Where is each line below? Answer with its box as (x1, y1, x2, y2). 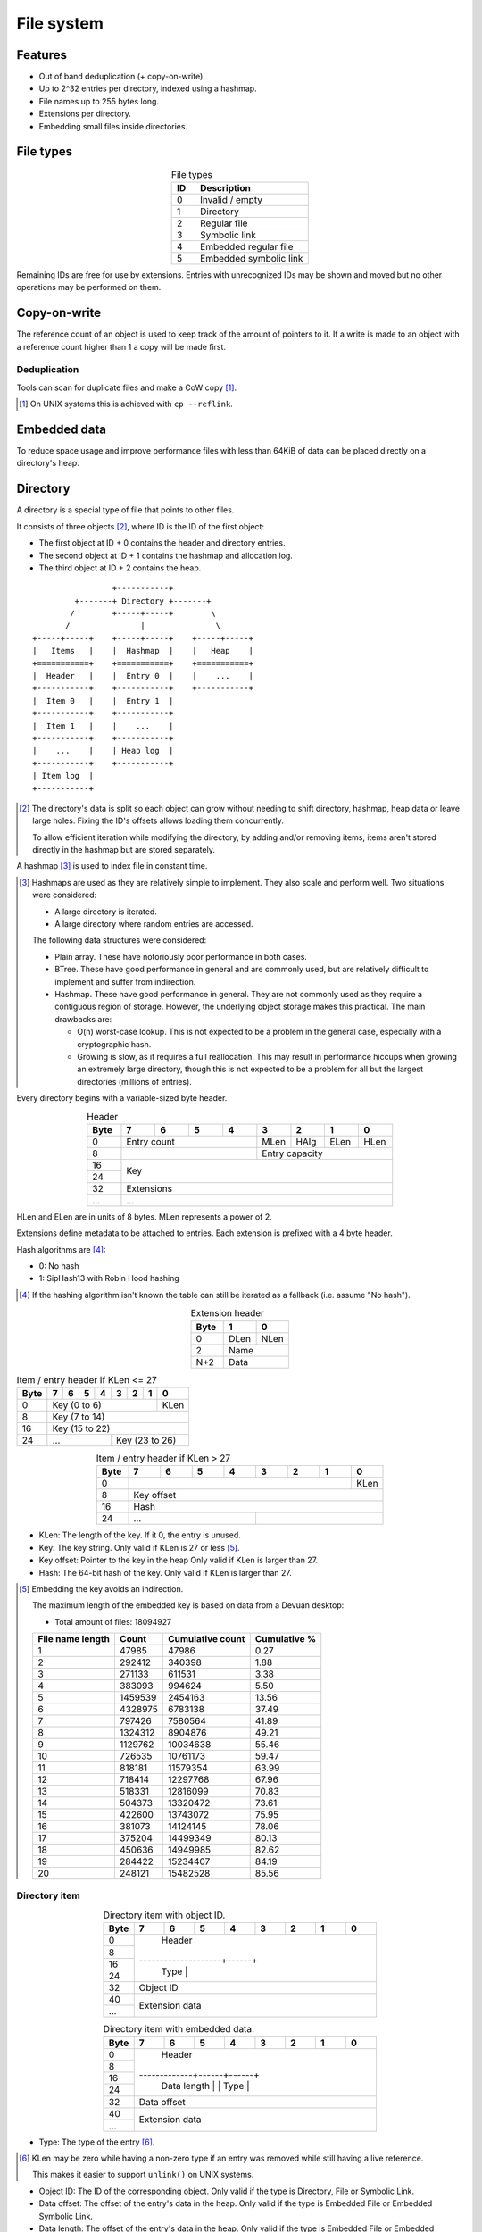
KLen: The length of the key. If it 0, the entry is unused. (38, 1529, 241, 1540)
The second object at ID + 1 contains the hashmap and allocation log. (38, 550, 294, 561)
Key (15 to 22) (52, 1422, 111, 1435)
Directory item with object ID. (103, 1909, 226, 1921)
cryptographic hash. (77, 1038, 152, 1049)
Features (16, 47, 67, 62)
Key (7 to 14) (52, 1411, 105, 1423)
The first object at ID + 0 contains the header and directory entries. (38, 537, 286, 548)
